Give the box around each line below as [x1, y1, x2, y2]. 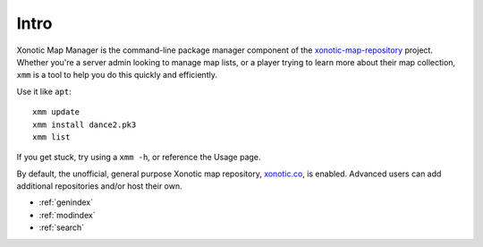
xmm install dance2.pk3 [32, 119, 137, 130]
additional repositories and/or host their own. [16, 181, 182, 192]
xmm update [32, 107, 80, 117]
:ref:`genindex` [38, 197, 94, 208]
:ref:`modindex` [38, 209, 96, 220]
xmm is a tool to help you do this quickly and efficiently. [16, 70, 218, 81]
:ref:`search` [38, 222, 85, 233]
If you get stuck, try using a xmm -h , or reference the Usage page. [16, 152, 261, 163]
